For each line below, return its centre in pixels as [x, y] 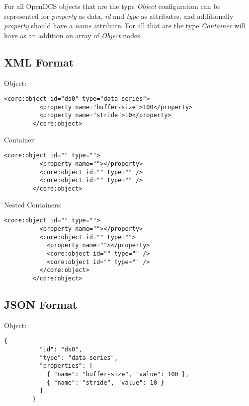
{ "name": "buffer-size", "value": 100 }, [118, 374]
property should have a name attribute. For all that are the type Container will [125, 26]
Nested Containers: [33, 204]
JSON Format [41, 304]
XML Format [39, 62]
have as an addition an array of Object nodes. [73, 35]
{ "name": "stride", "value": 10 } [105, 382]
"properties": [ [66, 366]
